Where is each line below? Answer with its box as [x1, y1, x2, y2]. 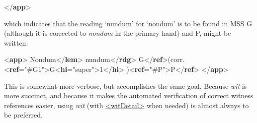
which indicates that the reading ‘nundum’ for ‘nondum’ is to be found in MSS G [4, 18, 252, 28]
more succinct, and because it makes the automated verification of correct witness [4, 90, 254, 101]
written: [4, 37, 28, 48]
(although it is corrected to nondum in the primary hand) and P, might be [4, 28, 231, 38]
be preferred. [4, 110, 43, 120]
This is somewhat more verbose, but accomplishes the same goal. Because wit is [4, 80, 247, 91]
